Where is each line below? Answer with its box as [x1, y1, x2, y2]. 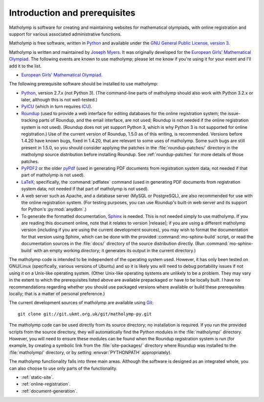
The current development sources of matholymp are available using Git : [9, 300, 154, 306]
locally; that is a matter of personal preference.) [9, 291, 105, 296]
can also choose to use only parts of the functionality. [9, 365, 117, 371]
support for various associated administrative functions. [9, 31, 122, 37]
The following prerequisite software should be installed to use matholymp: [9, 81, 158, 87]
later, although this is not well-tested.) [21, 97, 98, 103]
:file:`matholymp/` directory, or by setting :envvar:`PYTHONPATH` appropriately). [9, 349, 172, 355]
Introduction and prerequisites [9, 7, 135, 18]
